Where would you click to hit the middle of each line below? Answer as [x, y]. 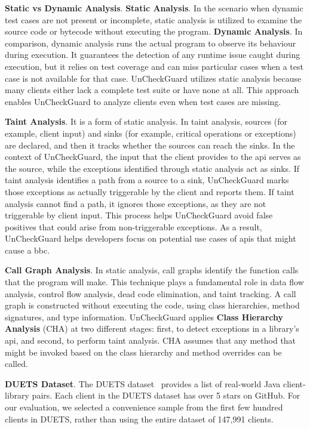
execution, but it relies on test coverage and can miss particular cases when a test [154, 66]
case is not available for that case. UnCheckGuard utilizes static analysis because [153, 78]
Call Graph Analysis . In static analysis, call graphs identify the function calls [152, 270]
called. [16, 364]
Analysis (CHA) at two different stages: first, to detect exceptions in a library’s [152, 328]
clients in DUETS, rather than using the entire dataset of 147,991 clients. [139, 419]
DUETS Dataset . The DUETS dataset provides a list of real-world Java [143, 383]
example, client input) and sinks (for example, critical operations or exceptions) [151, 133]
